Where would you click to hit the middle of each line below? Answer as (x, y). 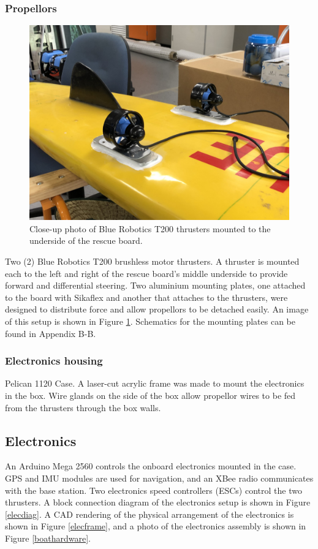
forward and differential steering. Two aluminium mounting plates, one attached (155, 285)
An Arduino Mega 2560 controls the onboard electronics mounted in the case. (151, 466)
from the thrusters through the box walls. (83, 407)
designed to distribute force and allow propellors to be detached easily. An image (157, 309)
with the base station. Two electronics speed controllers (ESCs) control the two (153, 490)
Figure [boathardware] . (48, 538)
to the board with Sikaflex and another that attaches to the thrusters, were (146, 297)
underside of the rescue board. (86, 240)
